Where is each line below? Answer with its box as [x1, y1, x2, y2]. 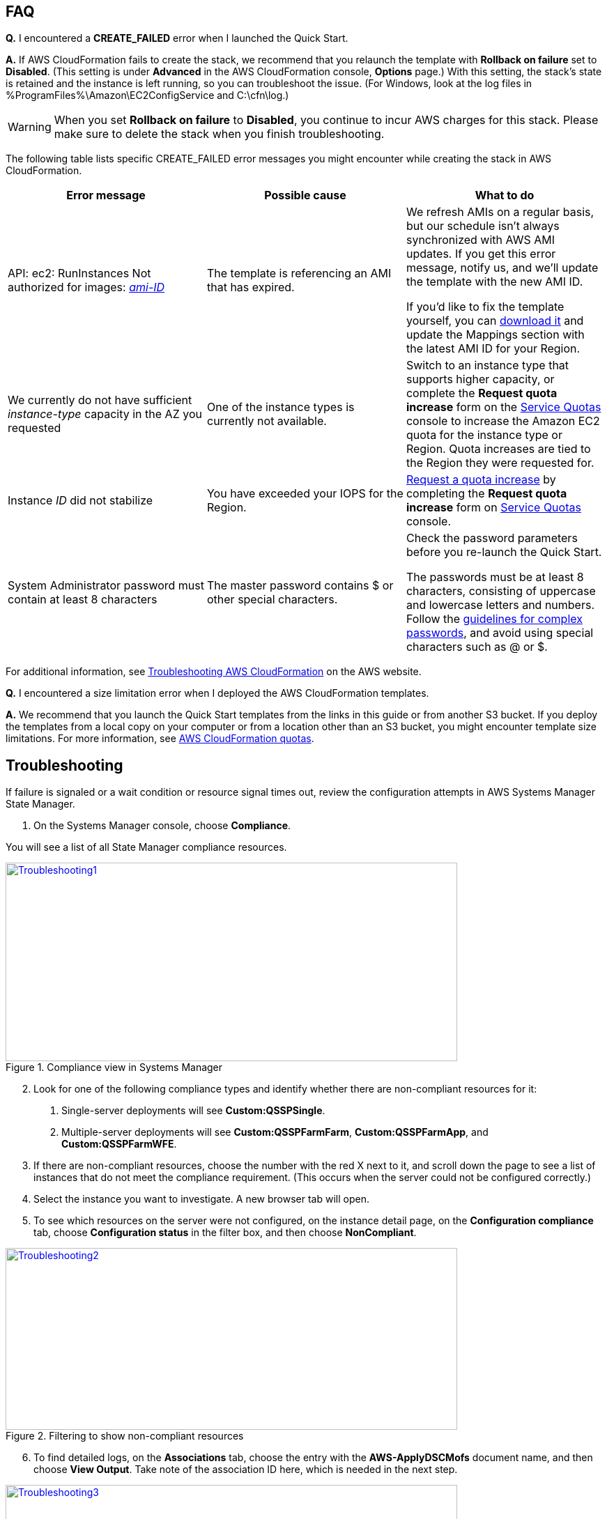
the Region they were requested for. [406, 456, 594, 470]
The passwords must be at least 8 [406, 570, 584, 585]
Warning [8, 120, 52, 134]
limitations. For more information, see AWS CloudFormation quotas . [6, 732, 314, 745]
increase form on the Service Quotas [406, 400, 601, 415]
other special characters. [206, 592, 338, 607]
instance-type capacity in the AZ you [8, 407, 202, 422]
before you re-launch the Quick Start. [406, 545, 602, 560]
